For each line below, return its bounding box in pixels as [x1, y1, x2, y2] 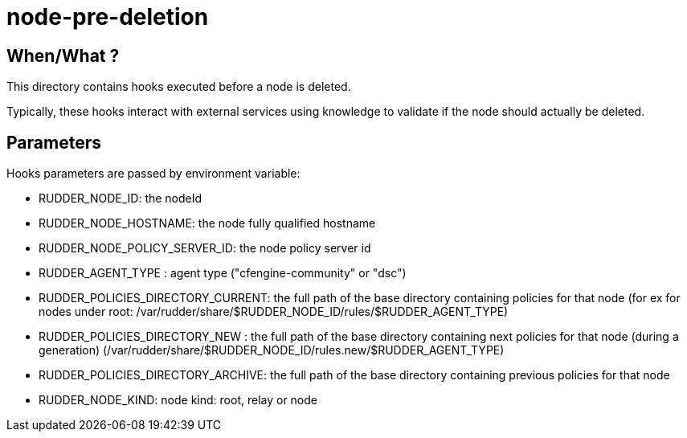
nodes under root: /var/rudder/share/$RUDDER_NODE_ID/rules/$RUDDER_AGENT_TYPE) [39, 305, 509, 319]
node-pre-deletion [6, 3, 209, 31]
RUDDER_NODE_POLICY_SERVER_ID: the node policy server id [39, 241, 371, 256]
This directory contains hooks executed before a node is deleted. [6, 80, 351, 94]
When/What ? [6, 45, 120, 66]
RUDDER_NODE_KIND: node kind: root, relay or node [39, 393, 317, 407]
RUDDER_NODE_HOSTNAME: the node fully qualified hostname [39, 216, 376, 231]
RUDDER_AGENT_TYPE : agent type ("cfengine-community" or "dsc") [39, 266, 407, 280]
